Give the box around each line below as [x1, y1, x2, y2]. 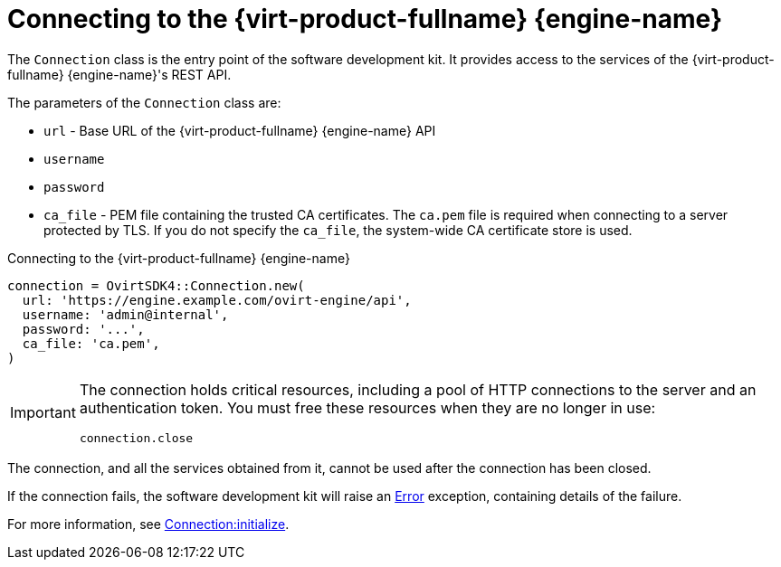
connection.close [79, 430, 194, 445]
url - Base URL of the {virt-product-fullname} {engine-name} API [43, 122, 436, 138]
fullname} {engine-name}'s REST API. [7, 66, 232, 82]
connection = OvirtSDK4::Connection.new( [7, 278, 305, 293]
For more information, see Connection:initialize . [7, 515, 290, 532]
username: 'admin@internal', [22, 307, 229, 322]
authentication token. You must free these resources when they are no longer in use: [79, 398, 656, 417]
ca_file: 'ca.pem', [22, 335, 160, 351]
